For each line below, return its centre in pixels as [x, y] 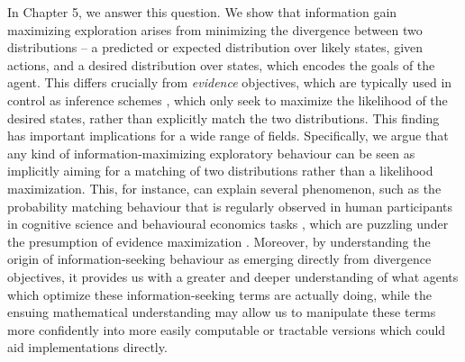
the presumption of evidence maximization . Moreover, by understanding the [219, 241]
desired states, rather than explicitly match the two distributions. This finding [223, 118]
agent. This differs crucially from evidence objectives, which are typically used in [230, 82]
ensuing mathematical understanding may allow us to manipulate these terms [222, 312]
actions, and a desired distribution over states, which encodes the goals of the [221, 64]
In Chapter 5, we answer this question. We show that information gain [202, 12]
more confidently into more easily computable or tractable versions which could [227, 329]
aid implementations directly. [87, 347]
